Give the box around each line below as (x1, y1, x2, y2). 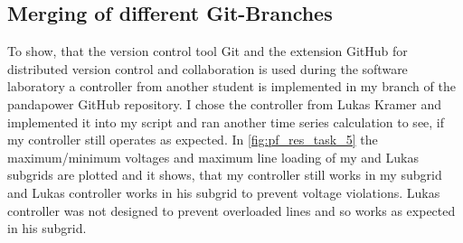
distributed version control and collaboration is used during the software (7, 59, 408, 78)
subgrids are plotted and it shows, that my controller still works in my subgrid (7, 165, 442, 184)
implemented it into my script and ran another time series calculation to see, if (7, 112, 445, 131)
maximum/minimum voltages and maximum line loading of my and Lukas (7, 147, 419, 166)
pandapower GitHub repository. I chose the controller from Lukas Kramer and (7, 94, 441, 113)
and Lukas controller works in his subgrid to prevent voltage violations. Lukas (7, 182, 440, 201)
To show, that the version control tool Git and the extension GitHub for (7, 42, 408, 61)
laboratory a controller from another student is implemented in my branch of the (7, 77, 456, 96)
